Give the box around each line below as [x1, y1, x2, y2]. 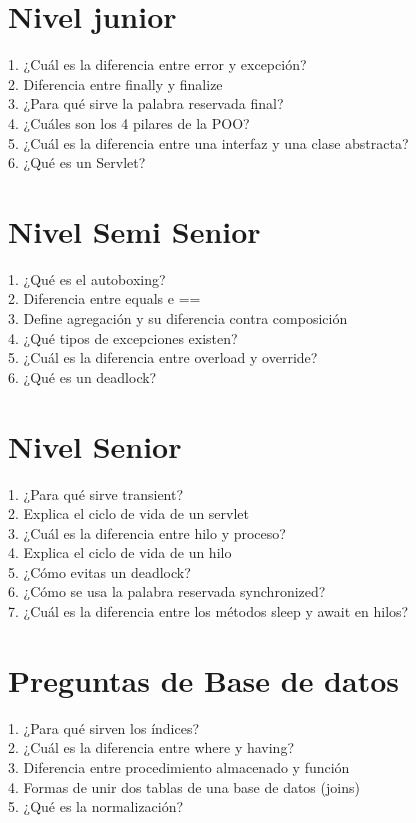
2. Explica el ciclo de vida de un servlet [8, 503, 250, 524]
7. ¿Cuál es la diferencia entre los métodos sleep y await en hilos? [8, 601, 409, 622]
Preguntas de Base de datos [8, 659, 399, 700]
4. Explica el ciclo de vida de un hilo [8, 542, 232, 563]
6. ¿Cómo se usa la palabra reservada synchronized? [8, 581, 326, 602]
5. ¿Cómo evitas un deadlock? [8, 561, 191, 582]
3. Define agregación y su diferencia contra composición [8, 308, 348, 328]
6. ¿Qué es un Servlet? [8, 152, 146, 173]
